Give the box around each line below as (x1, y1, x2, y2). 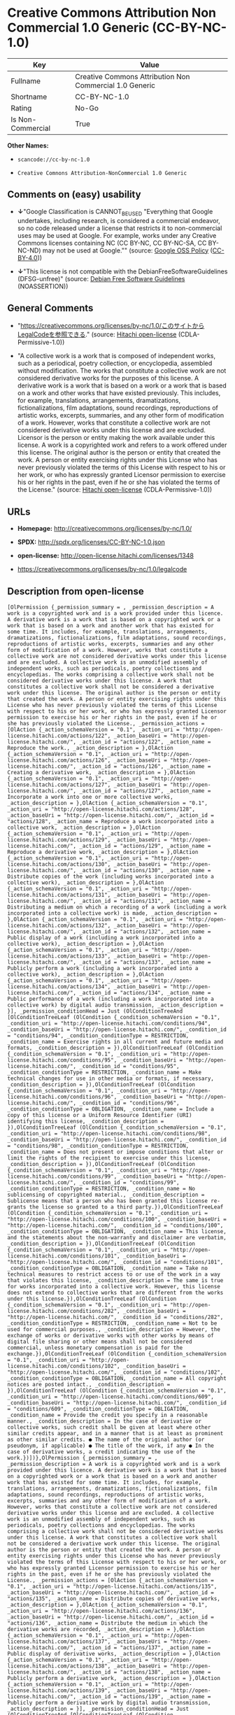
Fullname (10, 76, 41, 85)
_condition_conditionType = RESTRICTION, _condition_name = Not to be (7, 1320, 218, 1327)
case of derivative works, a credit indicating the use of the (7, 1448, 196, 1456)
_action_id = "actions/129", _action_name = (79, 842, 211, 849)
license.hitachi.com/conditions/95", (7, 1056, 117, 1064)
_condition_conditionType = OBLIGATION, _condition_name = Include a (7, 1105, 215, 1113)
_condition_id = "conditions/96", (79, 1100, 180, 1106)
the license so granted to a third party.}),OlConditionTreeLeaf (29, 1203, 224, 1211)
